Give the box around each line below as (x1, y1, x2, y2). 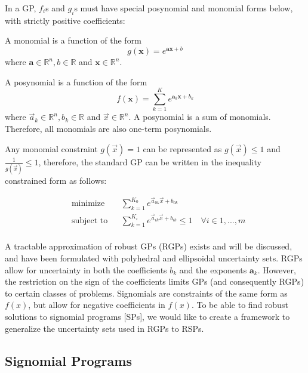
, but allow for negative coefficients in (28, 298, 165, 311)
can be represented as (143, 142, 222, 155)
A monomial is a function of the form (5, 34, 141, 47)
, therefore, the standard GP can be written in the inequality (38, 155, 261, 168)
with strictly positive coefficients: (5, 14, 125, 26)
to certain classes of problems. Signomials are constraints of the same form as (5, 286, 288, 299)
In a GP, (5, 2, 36, 14)
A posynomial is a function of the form (5, 75, 147, 88)
